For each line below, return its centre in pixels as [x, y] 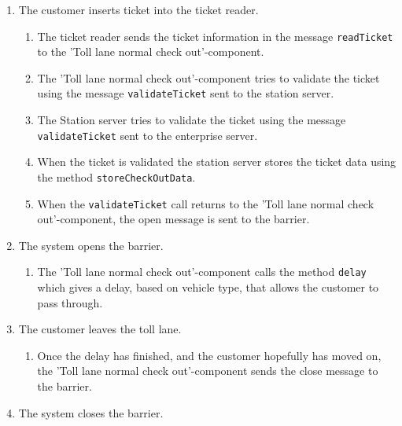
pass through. [70, 302]
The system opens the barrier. [91, 245]
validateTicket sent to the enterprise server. [148, 135]
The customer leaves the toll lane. [100, 329]
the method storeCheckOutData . [116, 176]
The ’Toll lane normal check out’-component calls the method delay [202, 272]
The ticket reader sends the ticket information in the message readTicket [215, 36]
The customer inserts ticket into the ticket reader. [138, 9]
